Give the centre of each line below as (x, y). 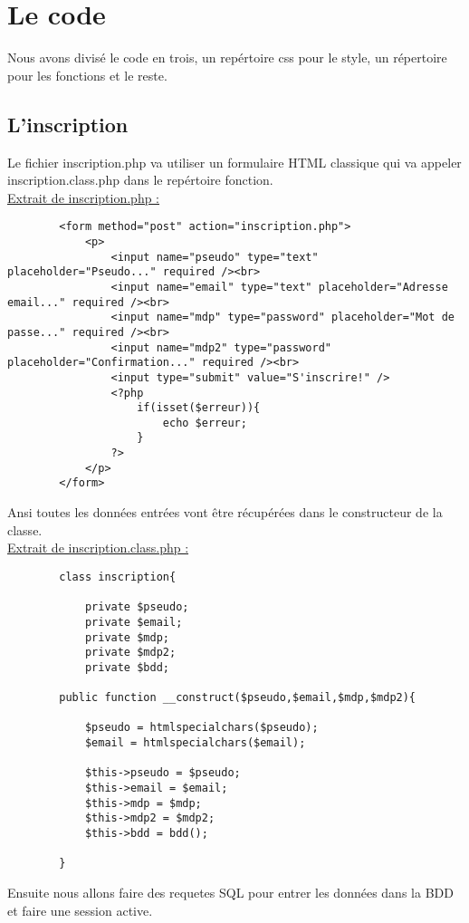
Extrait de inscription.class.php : (98, 548)
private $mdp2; (130, 653)
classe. (25, 529)
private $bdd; (127, 667)
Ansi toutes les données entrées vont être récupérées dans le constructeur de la (225, 512)
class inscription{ (118, 577)
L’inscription (68, 124)
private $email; (134, 622)
